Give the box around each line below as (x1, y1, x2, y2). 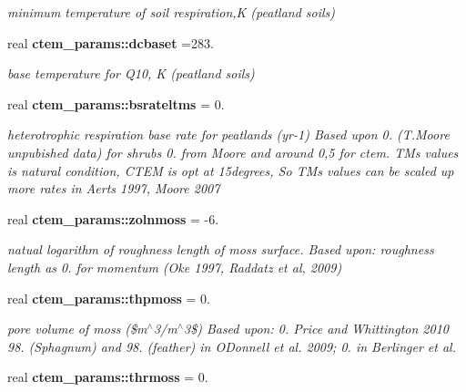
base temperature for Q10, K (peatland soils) (7, 64, 255, 83)
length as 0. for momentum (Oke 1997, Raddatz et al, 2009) (7, 257, 342, 276)
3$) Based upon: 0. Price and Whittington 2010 (183, 319, 449, 338)
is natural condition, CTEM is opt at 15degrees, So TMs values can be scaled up (7, 160, 454, 180)
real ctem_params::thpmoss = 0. (7, 288, 211, 307)
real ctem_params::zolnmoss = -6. (7, 209, 219, 228)
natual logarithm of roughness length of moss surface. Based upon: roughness (7, 240, 434, 259)
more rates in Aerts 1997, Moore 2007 (7, 179, 220, 198)
